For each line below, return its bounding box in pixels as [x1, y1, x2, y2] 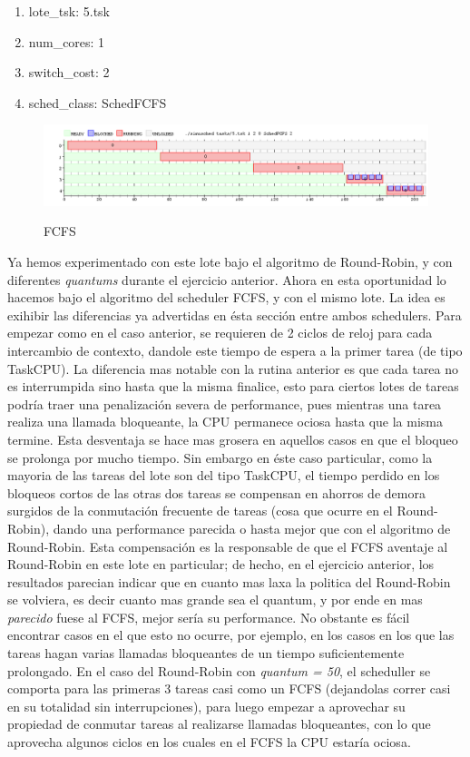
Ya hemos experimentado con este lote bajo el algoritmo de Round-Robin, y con [7, 252, 453, 270]
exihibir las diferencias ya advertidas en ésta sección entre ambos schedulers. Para [7, 305, 462, 324]
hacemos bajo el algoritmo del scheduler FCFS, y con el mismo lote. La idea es [7, 288, 446, 307]
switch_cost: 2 [28, 63, 110, 82]
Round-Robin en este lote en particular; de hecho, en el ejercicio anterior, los [7, 555, 435, 574]
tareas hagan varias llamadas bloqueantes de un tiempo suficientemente [7, 644, 405, 663]
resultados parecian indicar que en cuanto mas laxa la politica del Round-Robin [7, 572, 451, 591]
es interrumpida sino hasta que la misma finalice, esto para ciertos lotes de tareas [7, 377, 459, 396]
